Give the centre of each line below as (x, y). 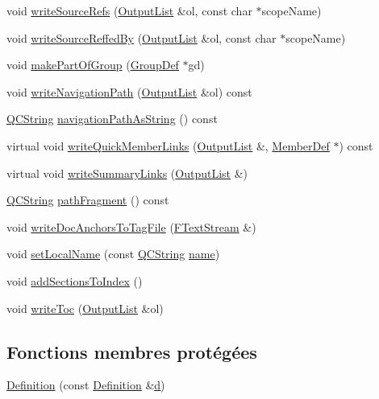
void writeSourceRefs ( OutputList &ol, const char (129, 10)
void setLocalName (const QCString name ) (113, 254)
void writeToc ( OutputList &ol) (85, 308)
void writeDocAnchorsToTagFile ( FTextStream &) (131, 226)
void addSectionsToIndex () (75, 280)
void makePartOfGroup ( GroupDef (93, 65)
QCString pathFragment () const (88, 200)
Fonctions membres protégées (132, 351)
